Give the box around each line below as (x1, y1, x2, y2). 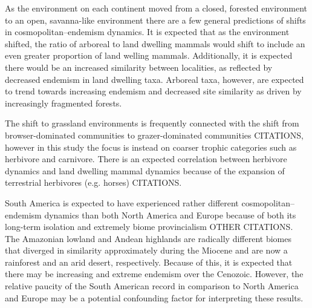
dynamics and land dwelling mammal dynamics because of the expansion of (5, 164, 285, 177)
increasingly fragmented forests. (5, 96, 122, 109)
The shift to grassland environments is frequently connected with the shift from (5, 117, 299, 129)
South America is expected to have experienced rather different (5, 196, 239, 209)
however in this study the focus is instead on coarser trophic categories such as (5, 140, 297, 153)
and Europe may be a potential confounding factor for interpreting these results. (5, 291, 304, 304)
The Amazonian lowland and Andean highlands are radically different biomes (5, 232, 291, 244)
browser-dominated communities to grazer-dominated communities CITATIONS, (5, 128, 304, 141)
